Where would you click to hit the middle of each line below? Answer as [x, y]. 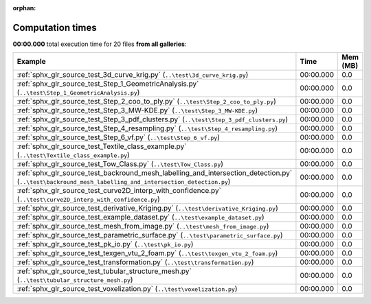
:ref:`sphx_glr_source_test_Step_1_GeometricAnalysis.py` [108, 84]
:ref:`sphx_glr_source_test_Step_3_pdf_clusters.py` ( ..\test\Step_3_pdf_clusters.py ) [153, 119]
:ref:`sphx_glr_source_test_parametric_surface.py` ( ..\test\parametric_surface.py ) [150, 235]
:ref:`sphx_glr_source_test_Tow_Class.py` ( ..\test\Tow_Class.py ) [120, 164]
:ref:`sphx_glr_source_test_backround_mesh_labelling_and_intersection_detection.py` [155, 173]
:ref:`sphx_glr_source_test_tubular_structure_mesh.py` [104, 271]
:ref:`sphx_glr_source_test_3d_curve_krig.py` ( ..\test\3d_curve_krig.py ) [133, 75]
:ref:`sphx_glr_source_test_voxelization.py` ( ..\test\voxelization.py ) [127, 289]
